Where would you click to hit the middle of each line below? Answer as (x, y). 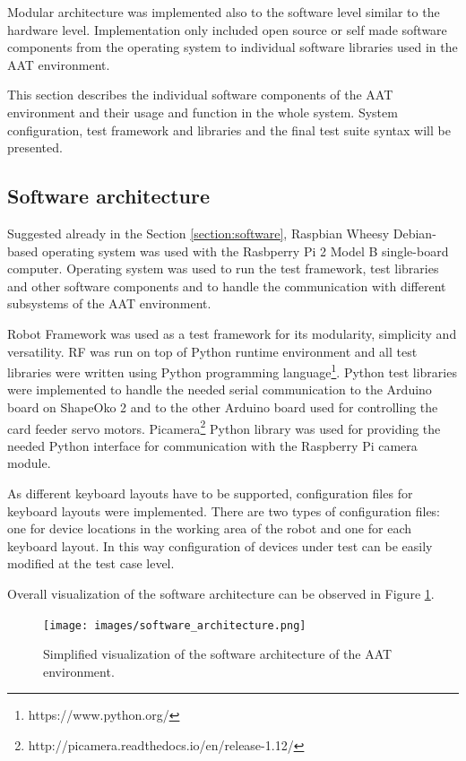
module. (29, 463)
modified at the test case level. (91, 563)
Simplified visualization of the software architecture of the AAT (218, 654)
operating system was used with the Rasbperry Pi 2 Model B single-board (245, 251)
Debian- (414, 233)
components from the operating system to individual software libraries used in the (233, 47)
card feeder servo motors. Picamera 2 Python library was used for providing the (224, 427)
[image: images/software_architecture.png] (175, 625)
